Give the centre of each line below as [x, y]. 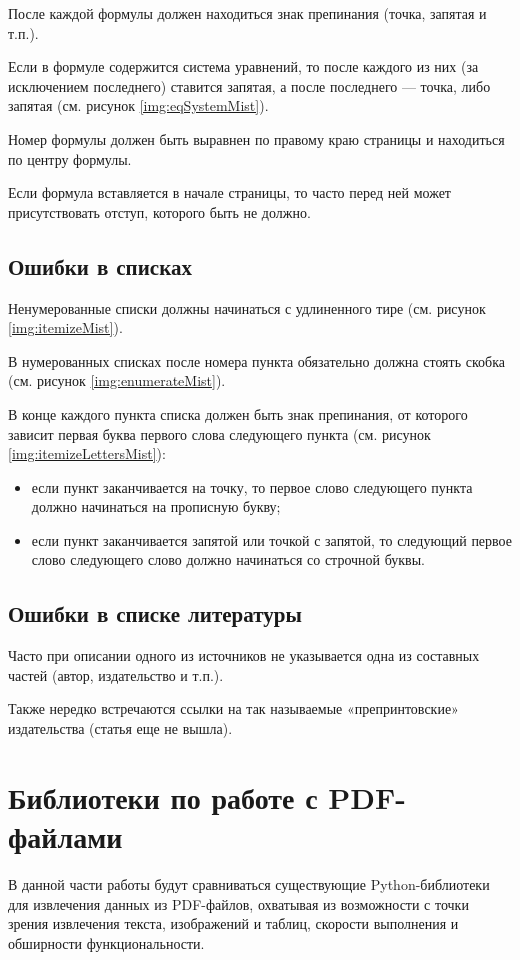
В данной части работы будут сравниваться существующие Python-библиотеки [249, 883]
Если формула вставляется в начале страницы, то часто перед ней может [229, 192]
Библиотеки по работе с [163, 796]
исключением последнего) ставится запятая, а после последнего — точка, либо [249, 85]
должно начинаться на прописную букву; [156, 506]
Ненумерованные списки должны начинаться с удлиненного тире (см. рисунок [247, 307]
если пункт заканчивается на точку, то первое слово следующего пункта [252, 486]
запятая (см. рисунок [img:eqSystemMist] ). [138, 105]
